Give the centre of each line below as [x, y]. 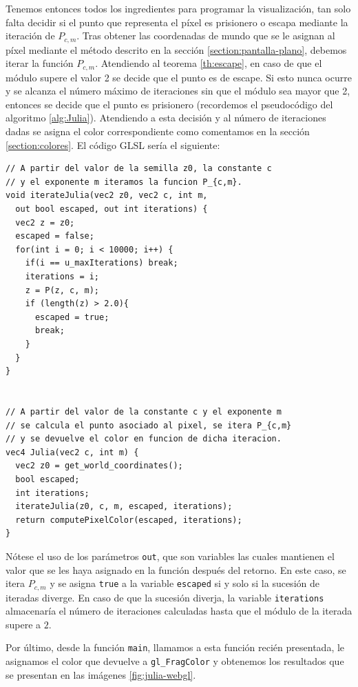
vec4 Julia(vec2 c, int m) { [72, 452]
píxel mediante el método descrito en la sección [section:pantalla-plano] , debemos [176, 49]
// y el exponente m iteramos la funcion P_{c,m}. [124, 182]
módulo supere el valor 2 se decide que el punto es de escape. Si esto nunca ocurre [179, 77]
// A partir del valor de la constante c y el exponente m [144, 411]
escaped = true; [72, 317]
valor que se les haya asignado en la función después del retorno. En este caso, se [176, 569]
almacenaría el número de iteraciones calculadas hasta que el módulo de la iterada [179, 611]
